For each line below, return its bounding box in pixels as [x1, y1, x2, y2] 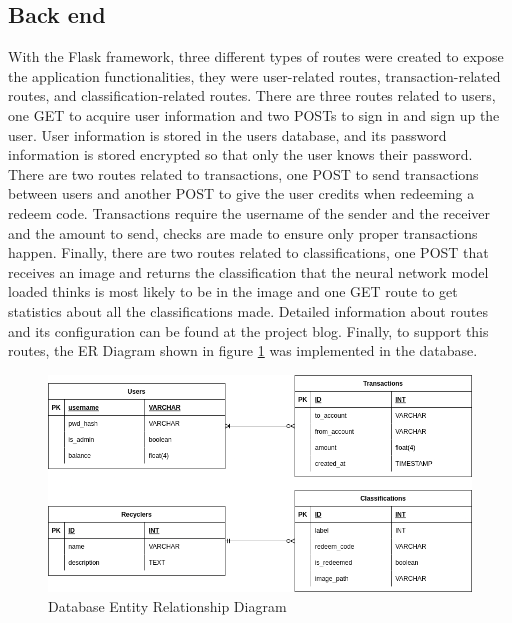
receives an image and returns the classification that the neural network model [8, 261, 489, 282]
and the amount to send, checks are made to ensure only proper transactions [8, 222, 478, 243]
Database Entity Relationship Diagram [48, 595, 287, 616]
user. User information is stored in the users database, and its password [8, 124, 447, 145]
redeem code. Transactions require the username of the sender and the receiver [8, 202, 491, 223]
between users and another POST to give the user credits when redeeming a [8, 183, 475, 204]
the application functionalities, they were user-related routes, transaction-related [8, 65, 501, 86]
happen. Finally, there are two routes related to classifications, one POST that [8, 242, 489, 263]
